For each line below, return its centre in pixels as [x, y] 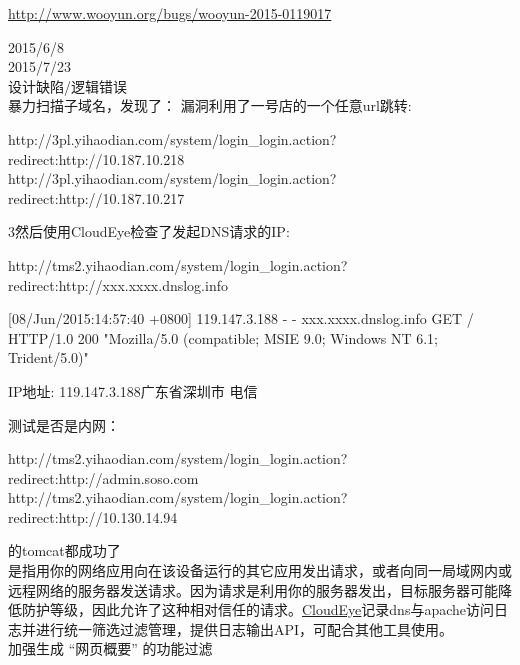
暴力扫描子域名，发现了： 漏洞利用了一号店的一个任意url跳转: [210, 105]
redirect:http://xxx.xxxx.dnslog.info [118, 284]
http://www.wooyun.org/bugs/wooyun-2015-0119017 [170, 13]
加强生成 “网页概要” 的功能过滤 [110, 648]
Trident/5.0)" [48, 357]
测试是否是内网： [64, 424]
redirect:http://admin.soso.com [103, 477]
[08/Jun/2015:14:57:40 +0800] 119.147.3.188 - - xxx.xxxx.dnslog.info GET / [241, 318]
